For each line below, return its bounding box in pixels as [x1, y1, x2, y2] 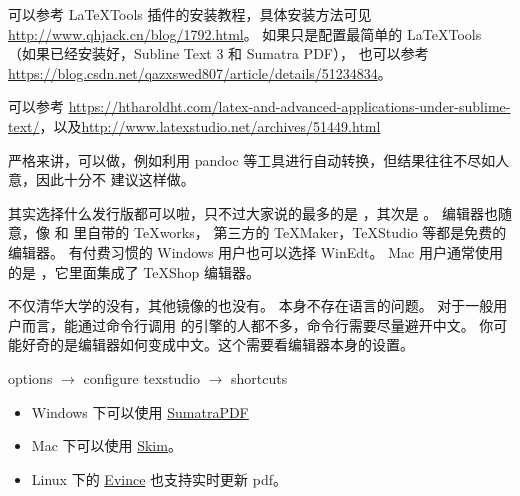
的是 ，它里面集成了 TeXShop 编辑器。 [8, 261, 260, 282]
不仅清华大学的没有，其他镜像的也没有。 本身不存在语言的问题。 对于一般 [8, 295, 494, 316]
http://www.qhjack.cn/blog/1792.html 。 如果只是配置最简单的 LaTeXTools [8, 23, 482, 44]
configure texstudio [83, 367, 200, 388]
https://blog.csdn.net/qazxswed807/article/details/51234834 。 [8, 62, 392, 83]
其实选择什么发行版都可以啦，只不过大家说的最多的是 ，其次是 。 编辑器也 [8, 202, 498, 223]
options [8, 367, 53, 388]
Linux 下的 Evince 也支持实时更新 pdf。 [31, 468, 287, 489]
